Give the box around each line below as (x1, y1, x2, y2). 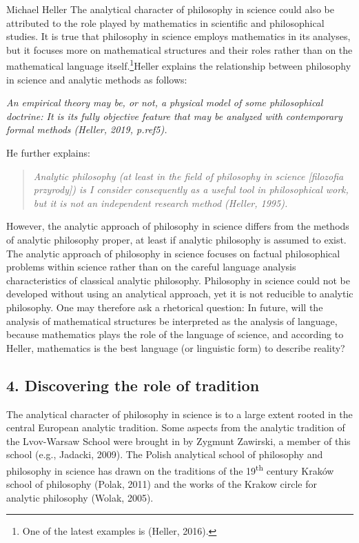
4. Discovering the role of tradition (6, 374, 260, 395)
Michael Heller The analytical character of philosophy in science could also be (6, 2, 334, 16)
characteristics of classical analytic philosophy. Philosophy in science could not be (6, 273, 350, 287)
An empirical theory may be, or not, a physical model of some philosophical (6, 95, 323, 110)
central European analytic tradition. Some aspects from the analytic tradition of (6, 420, 345, 435)
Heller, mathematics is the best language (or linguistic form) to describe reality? (6, 340, 345, 355)
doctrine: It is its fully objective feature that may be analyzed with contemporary (6, 108, 342, 123)
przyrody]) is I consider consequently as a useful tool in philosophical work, (33, 182, 349, 197)
